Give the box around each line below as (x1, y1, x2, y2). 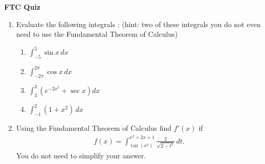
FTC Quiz (4, 2, 40, 12)
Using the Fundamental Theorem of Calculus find (16, 122, 172, 133)
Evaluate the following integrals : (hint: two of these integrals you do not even (16, 18, 261, 29)
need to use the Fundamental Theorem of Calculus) (16, 29, 178, 39)
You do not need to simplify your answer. (16, 150, 146, 160)
